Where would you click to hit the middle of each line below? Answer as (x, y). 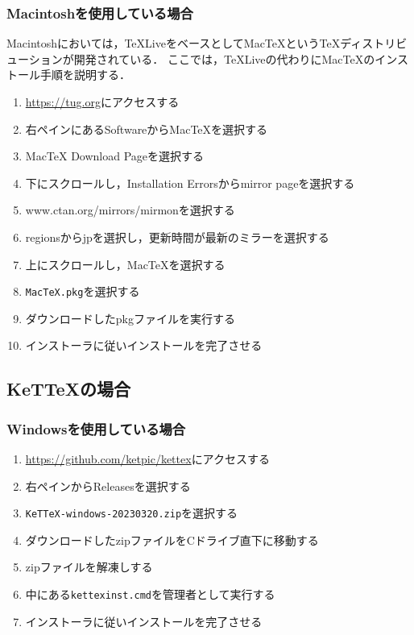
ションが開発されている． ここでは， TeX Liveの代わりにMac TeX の (202, 58)
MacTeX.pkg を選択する (83, 291)
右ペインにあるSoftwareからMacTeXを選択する (147, 129)
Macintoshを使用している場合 (100, 12)
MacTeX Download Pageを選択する (115, 156)
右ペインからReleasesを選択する (108, 486)
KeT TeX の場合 (68, 389)
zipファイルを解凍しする (89, 567)
